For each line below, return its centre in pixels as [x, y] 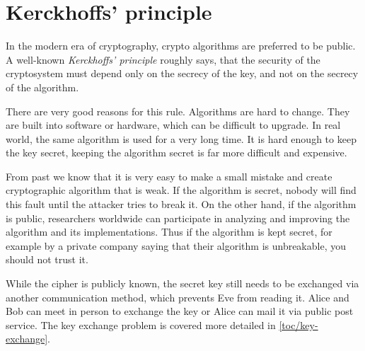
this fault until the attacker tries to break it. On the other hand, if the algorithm [181, 204]
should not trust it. [47, 259]
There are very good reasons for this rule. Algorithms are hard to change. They [178, 111]
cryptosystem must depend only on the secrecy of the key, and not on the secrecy [182, 73]
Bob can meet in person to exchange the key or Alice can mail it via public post [180, 311]
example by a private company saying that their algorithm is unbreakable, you [176, 245]
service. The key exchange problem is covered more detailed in [141, 324]
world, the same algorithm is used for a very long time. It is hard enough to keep [181, 138]
